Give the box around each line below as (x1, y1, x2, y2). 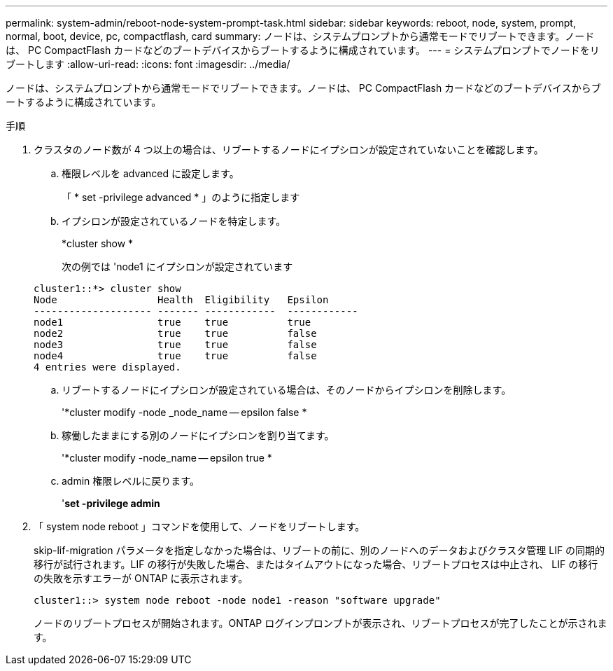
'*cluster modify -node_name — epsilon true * (62, 452, 272, 464)
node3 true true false (34, 339, 317, 350)
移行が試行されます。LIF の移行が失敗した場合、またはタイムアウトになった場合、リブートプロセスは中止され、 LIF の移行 (34, 558, 598, 570)
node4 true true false (34, 350, 317, 361)
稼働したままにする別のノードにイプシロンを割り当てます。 (62, 429, 334, 441)
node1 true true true (34, 317, 311, 328)
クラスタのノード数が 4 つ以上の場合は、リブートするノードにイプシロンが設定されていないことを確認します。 (34, 144, 544, 155)
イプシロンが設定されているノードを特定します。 (62, 215, 286, 227)
